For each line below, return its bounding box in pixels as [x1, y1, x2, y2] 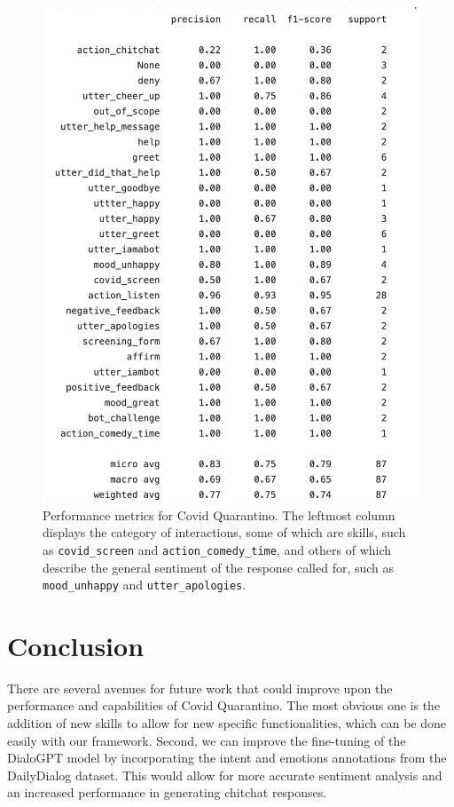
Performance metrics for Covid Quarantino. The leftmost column [43, 505, 395, 524]
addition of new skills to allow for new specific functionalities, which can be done [7, 714, 447, 732]
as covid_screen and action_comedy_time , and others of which [43, 540, 392, 558]
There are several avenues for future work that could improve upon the [7, 678, 393, 697]
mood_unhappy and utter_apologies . [43, 575, 247, 594]
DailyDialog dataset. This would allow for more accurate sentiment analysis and [7, 765, 442, 784]
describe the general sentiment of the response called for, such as [43, 558, 395, 576]
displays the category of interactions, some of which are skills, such [43, 523, 406, 542]
